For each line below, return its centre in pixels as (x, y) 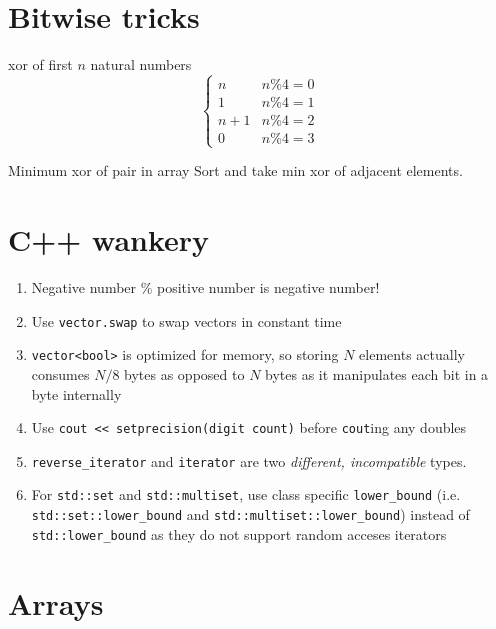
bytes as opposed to (184, 373)
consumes (60, 373)
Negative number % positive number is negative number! (205, 287)
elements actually (412, 354)
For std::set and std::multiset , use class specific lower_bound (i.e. (246, 494)
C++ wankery (109, 239)
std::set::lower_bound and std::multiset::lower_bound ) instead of (250, 514)
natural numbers (141, 64)
